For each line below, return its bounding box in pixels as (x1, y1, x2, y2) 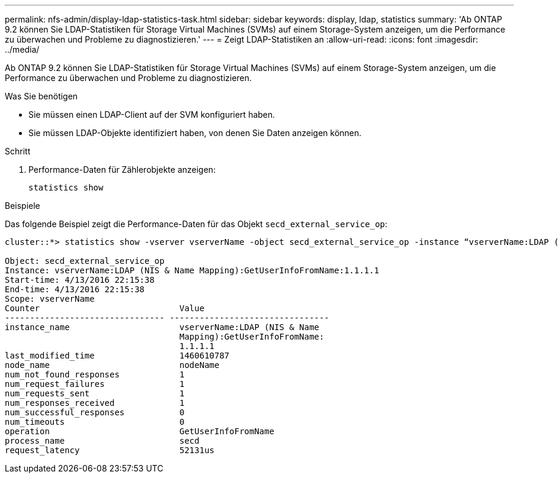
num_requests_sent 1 (5, 389, 185, 398)
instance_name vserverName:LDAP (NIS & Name (5, 322, 320, 332)
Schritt (5, 146, 31, 156)
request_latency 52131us (5, 445, 215, 455)
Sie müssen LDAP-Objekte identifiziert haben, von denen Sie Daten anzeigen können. (28, 128, 362, 138)
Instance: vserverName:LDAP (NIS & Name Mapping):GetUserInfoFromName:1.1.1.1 (5, 266, 380, 275)
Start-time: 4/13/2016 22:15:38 (5, 275, 155, 285)
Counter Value (5, 303, 205, 313)
